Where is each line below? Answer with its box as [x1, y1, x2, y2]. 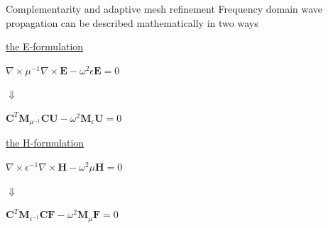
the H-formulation [6, 135, 84, 150]
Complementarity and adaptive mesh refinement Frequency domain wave [6, 1, 323, 16]
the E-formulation [6, 39, 84, 54]
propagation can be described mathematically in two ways [6, 15, 258, 30]
